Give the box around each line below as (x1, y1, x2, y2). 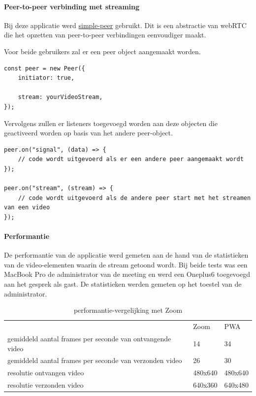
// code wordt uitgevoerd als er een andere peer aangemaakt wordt (18, 156, 244, 163)
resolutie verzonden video (7, 380, 84, 390)
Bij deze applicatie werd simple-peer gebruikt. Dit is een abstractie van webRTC (4, 20, 247, 30)
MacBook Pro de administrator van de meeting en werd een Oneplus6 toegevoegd (4, 269, 251, 279)
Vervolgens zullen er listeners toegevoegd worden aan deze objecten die (4, 118, 218, 128)
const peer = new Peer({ (4, 65, 85, 72)
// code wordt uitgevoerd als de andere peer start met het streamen (18, 194, 251, 201)
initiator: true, (18, 74, 75, 82)
